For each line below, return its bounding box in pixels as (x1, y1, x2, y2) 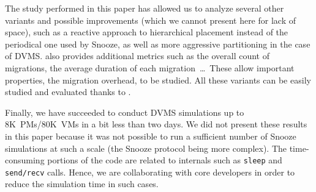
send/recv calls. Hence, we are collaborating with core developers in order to (5, 165, 295, 178)
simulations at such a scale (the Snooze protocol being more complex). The (5, 141, 287, 154)
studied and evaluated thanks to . (5, 85, 131, 98)
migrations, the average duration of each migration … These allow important (5, 61, 295, 74)
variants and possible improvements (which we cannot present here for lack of (5, 13, 296, 26)
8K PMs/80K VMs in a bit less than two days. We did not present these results (5, 118, 307, 130)
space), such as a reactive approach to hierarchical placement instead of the (5, 26, 288, 38)
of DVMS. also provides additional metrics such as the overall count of (5, 49, 269, 62)
